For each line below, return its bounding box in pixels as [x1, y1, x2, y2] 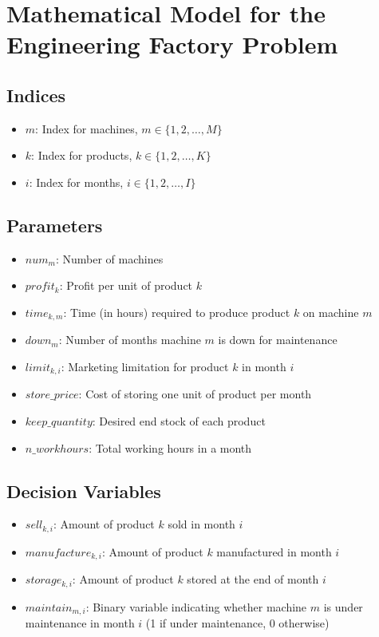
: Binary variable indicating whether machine [85, 598, 307, 615]
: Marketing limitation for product [61, 358, 229, 374]
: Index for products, [31, 147, 132, 164]
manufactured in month [216, 543, 332, 560]
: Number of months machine [58, 331, 201, 348]
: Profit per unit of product [59, 277, 193, 294]
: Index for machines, [35, 120, 138, 136]
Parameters [6, 212, 103, 237]
